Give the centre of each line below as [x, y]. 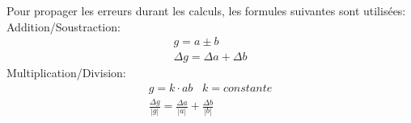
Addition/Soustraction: [64, 26]
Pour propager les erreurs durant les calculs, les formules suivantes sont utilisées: [206, 10]
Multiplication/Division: [66, 73]
